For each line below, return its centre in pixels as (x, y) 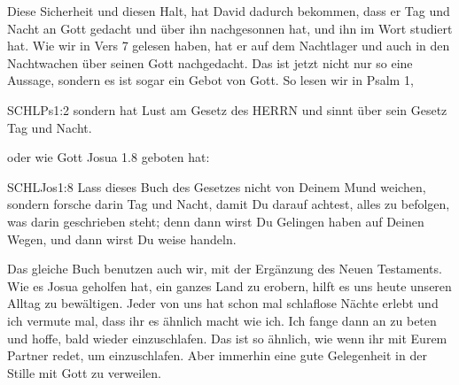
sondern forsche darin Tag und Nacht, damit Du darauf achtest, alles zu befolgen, (229, 204)
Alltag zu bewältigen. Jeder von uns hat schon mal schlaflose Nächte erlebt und (223, 303)
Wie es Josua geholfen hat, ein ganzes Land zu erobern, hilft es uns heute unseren (229, 285)
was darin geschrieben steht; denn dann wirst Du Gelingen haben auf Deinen (216, 221)
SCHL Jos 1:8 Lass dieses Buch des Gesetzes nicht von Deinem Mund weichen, (217, 186)
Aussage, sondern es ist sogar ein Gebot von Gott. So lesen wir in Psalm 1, (210, 80)
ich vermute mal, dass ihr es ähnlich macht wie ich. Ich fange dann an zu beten (222, 320)
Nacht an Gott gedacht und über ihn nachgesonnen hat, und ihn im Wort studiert (230, 28)
